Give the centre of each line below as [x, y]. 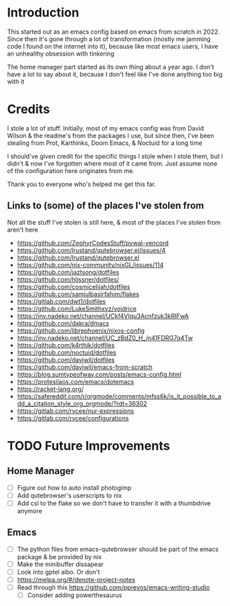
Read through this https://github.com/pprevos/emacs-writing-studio [113, 587]
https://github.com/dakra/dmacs [63, 323]
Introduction [43, 13]
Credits [28, 110]
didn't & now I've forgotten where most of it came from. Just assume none [112, 164]
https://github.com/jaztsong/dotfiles [68, 272]
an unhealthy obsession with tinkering [61, 54]
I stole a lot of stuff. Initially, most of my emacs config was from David [105, 128]
